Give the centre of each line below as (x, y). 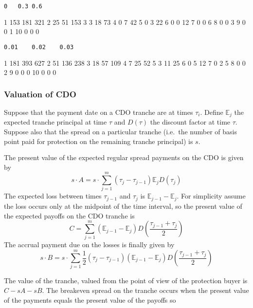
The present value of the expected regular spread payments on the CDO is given (124, 157)
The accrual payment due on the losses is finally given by (89, 245)
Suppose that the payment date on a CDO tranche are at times (99, 112)
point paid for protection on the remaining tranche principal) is (99, 141)
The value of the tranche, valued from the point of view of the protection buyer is (126, 281)
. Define (212, 112)
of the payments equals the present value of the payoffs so (90, 299)
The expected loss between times (53, 196)
